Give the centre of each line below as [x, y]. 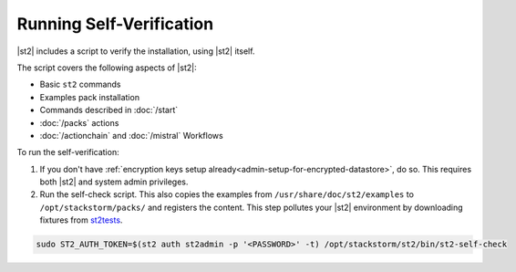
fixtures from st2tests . [81, 220]
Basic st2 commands [80, 84]
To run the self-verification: [68, 152]
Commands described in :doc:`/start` [109, 110]
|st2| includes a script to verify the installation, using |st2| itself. [136, 51]
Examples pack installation [90, 97]
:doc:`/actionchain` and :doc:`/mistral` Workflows [131, 135]
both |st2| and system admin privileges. [114, 182]
